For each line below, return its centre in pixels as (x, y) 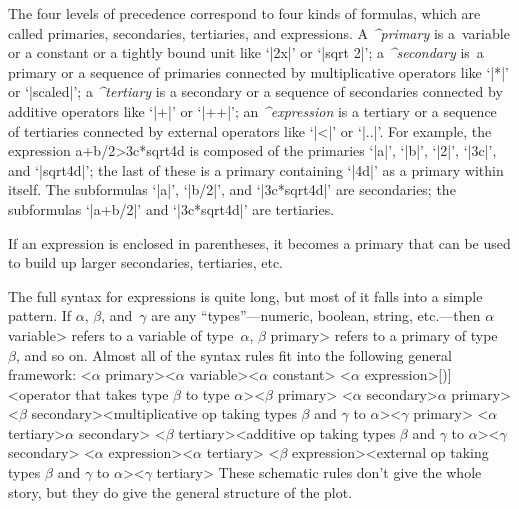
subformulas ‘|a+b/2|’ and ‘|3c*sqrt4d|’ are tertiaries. (171, 208)
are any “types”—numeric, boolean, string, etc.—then (316, 315)
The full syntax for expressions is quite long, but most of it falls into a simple (245, 295)
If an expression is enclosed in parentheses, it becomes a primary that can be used (259, 242)
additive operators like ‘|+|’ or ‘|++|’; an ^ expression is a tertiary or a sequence (252, 110)
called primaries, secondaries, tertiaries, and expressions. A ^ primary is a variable (259, 32)
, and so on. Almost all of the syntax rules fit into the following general (233, 354)
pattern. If (40, 315)
